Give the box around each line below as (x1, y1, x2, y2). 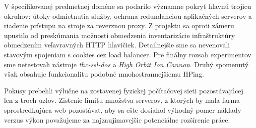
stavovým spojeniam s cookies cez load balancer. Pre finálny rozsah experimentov (4, 49, 252, 59)
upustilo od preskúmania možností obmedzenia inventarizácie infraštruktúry (4, 30, 235, 40)
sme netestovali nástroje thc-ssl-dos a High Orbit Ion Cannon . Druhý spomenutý (4, 59, 249, 69)
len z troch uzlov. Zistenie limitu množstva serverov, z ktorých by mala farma (4, 95, 240, 105)
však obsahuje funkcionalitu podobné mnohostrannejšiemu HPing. (4, 69, 204, 79)
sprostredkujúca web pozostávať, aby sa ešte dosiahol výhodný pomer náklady (4, 104, 242, 115)
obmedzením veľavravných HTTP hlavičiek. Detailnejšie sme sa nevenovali (4, 40, 230, 50)
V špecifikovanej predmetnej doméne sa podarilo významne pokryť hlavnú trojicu (4, 1, 252, 11)
